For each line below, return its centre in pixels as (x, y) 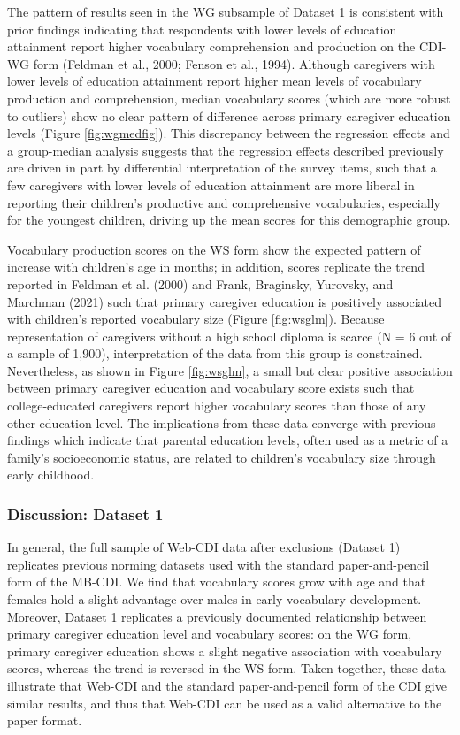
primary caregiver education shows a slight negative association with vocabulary (225, 651)
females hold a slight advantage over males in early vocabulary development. (215, 599)
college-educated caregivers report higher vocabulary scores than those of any (217, 406)
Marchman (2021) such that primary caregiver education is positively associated (224, 301)
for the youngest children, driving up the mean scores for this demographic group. (229, 220)
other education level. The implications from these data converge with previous (222, 422)
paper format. (45, 720)
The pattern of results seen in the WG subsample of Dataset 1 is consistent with (226, 11)
